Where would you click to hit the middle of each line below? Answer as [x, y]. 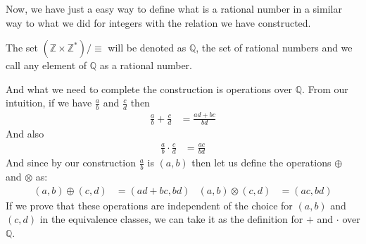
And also [25, 134]
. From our [325, 89]
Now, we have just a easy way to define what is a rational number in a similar [174, 8]
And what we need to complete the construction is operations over [149, 89]
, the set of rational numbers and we [274, 48]
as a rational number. [146, 65]
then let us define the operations [261, 163]
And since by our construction [71, 163]
